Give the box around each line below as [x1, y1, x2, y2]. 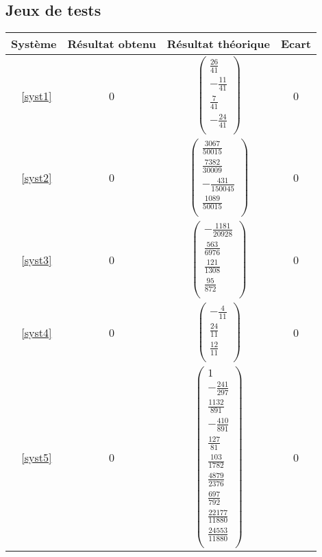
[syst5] [21, 449, 52, 466]
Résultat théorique [166, 36, 270, 52]
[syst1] [21, 87, 52, 104]
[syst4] [21, 324, 52, 341]
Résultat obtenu [67, 36, 156, 52]
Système [11, 36, 57, 52]
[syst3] [21, 251, 52, 268]
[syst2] [21, 169, 52, 186]
